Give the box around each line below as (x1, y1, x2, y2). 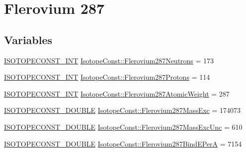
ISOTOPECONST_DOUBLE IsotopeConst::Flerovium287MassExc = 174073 (4, 105, 241, 115)
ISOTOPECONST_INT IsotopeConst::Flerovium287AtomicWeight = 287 (4, 88, 230, 99)
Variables (4, 32, 53, 47)
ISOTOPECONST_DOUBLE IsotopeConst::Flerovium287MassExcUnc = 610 (4, 121, 243, 132)
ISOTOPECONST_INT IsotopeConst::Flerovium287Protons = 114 (4, 72, 210, 82)
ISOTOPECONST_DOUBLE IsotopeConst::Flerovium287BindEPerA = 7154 (4, 138, 242, 149)
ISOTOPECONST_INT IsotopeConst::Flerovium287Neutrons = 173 (4, 55, 214, 65)
